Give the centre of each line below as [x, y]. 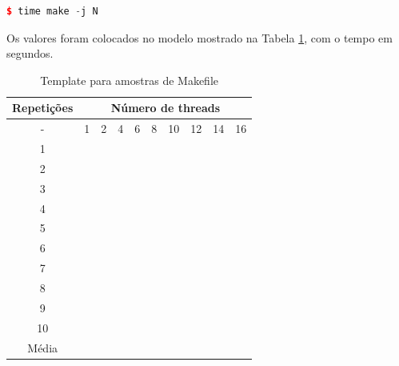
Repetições [43, 108]
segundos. [30, 53]
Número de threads [166, 108]
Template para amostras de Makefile [129, 80]
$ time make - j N [52, 11]
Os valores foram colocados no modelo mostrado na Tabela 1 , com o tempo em [199, 37]
